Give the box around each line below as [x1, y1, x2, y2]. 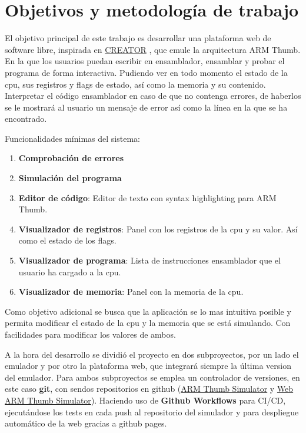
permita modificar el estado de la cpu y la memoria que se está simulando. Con [5, 317, 291, 329]
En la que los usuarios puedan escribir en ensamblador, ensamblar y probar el [5, 55, 285, 67]
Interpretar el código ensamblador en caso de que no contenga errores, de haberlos [5, 89, 301, 102]
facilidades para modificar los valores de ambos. [5, 328, 176, 340]
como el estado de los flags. [18, 234, 117, 247]
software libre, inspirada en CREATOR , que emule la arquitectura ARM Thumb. [5, 43, 301, 55]
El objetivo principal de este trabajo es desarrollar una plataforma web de [5, 32, 271, 44]
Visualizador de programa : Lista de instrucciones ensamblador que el [18, 254, 281, 267]
